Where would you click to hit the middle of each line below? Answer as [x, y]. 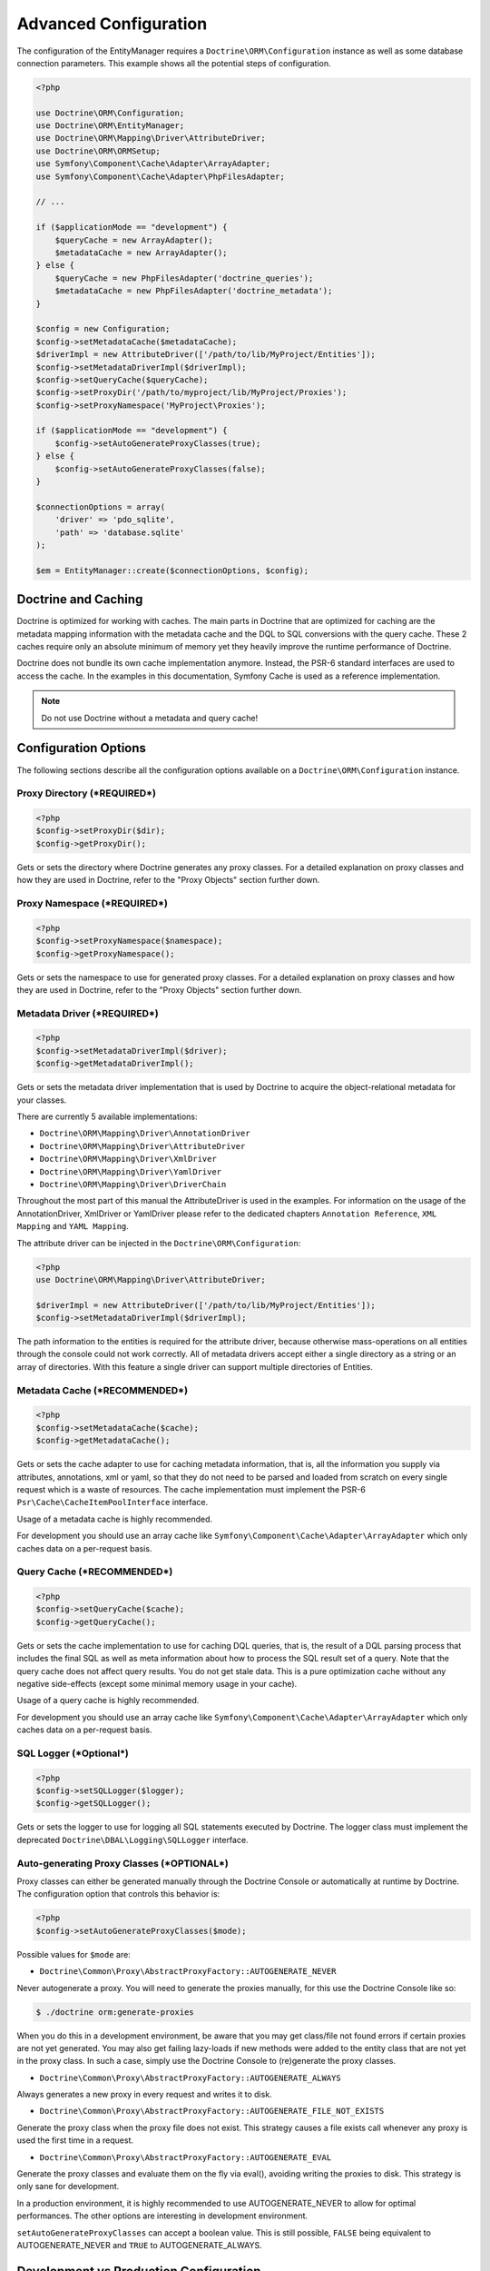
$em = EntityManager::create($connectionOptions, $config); [172, 570]
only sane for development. [68, 2187]
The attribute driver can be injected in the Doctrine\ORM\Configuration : [159, 1243]
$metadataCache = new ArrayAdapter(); [141, 253]
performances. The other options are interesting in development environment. [162, 2216]
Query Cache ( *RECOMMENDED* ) [95, 1572]
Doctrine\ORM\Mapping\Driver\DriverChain [133, 1184]
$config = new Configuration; [103, 329]
